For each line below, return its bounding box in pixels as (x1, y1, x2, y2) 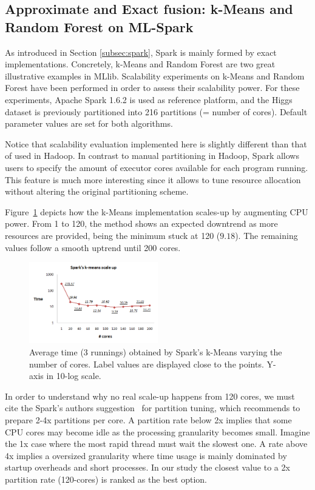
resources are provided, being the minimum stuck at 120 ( (5, 229, 220, 241)
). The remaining (235, 229, 298, 241)
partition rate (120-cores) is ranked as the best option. (5, 472, 207, 485)
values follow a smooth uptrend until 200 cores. (5, 241, 181, 253)
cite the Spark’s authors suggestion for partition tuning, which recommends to (5, 401, 300, 414)
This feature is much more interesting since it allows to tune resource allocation (5, 173, 301, 186)
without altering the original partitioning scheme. (5, 185, 189, 198)
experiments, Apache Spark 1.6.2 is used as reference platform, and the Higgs (5, 93, 293, 106)
